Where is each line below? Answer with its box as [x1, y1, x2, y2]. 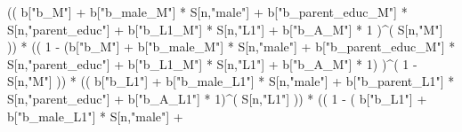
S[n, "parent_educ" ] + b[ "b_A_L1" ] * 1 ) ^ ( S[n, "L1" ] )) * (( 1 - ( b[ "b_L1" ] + [7, 89, 427, 107]
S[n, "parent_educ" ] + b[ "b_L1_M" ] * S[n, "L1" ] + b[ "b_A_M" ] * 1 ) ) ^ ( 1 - [7, 54, 417, 73]
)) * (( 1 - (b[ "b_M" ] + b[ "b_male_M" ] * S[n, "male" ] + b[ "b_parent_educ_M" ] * [7, 37, 456, 56]
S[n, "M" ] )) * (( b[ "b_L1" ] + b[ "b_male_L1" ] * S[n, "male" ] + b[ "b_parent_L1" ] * [7, 72, 455, 90]
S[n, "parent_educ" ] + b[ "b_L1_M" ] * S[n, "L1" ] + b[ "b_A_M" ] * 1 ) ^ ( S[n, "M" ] [7, 19, 443, 38]
